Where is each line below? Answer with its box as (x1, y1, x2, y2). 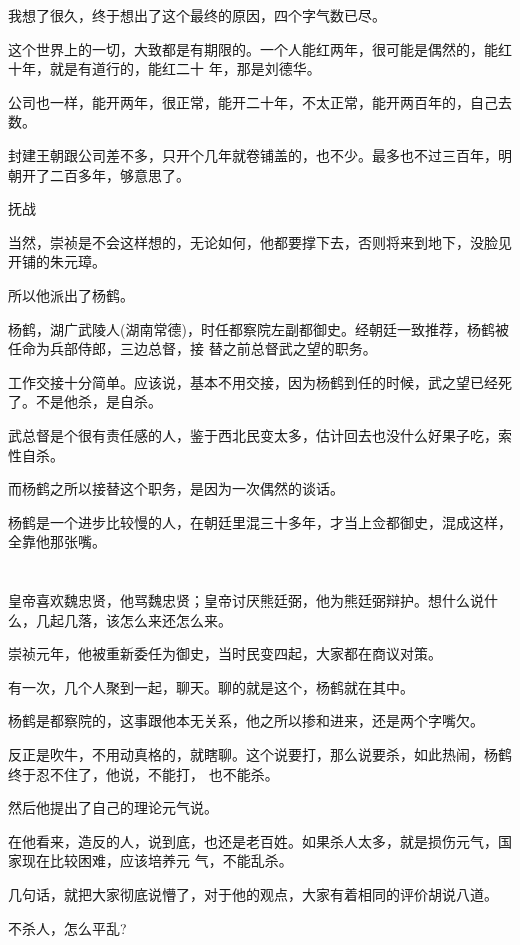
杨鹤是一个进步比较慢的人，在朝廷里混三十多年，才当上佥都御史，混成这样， (8, 511, 512, 532)
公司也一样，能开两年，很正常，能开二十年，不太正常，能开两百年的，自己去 (8, 91, 512, 112)
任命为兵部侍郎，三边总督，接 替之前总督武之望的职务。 (8, 338, 377, 359)
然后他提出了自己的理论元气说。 (8, 797, 218, 818)
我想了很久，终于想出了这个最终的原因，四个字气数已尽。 (8, 5, 386, 25)
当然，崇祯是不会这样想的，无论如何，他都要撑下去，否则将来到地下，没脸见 (8, 231, 512, 252)
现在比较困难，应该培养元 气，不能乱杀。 (21, 850, 293, 871)
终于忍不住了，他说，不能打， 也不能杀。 (8, 763, 279, 784)
